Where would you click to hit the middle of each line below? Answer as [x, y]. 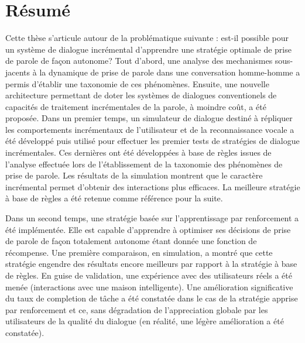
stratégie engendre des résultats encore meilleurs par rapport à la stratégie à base [151, 264]
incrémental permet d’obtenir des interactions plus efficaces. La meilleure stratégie [153, 186]
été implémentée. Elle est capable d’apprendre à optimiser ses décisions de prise [148, 229]
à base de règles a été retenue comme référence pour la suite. [114, 198]
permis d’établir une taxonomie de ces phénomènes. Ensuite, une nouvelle [137, 83]
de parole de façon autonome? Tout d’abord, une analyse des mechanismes [139, 61]
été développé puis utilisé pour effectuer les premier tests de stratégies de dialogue [152, 141]
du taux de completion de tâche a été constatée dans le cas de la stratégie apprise [152, 298]
